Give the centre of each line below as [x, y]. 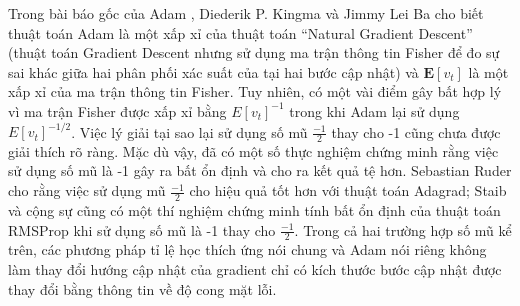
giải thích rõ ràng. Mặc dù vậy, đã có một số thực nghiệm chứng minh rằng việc [253, 150]
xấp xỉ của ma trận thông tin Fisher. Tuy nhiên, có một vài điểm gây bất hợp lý [255, 91]
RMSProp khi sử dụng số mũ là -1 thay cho [142, 229]
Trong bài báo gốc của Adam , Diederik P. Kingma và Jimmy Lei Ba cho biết [246, 13]
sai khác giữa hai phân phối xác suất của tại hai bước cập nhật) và [213, 71]
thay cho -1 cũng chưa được [416, 131]
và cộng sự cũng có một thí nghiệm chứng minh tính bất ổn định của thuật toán [254, 209]
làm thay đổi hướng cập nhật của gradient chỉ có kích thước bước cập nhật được [255, 268]
